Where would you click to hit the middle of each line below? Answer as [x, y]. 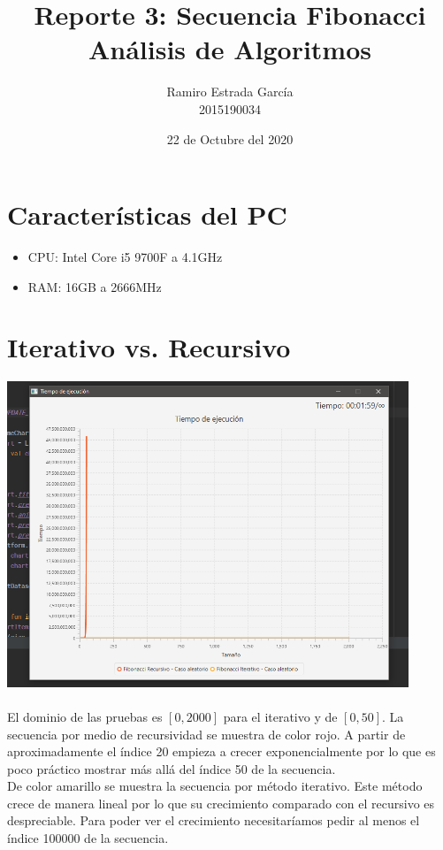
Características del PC [147, 214]
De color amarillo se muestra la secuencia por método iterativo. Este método [215, 786]
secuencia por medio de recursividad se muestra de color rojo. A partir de [206, 734]
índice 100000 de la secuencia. [88, 838]
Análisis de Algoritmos [229, 49]
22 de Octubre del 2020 [230, 138]
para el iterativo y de [280, 716]
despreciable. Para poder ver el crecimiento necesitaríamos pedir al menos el [214, 820]
